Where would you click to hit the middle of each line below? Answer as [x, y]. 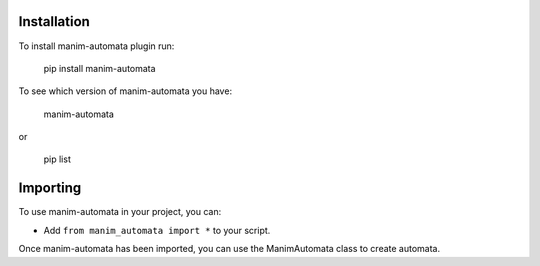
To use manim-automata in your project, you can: [120, 212]
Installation [54, 21]
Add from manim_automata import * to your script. [157, 230]
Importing [50, 188]
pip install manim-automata [99, 68]
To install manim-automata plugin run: [96, 46]
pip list [57, 159]
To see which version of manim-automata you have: [125, 91]
